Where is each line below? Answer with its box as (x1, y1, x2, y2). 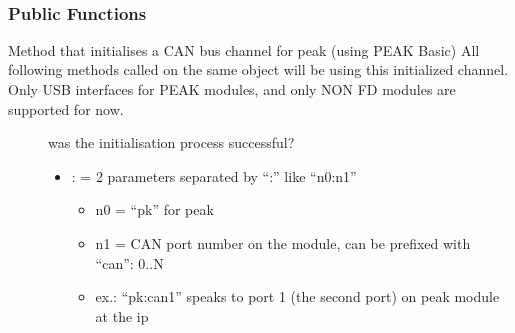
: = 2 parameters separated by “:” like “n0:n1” (71, 165, 357, 186)
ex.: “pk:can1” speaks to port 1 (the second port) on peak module (95, 286, 500, 307)
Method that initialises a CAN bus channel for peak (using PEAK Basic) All (8, 39, 480, 60)
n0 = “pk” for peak (95, 199, 214, 220)
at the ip (95, 305, 149, 326)
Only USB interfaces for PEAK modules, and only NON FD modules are (8, 79, 456, 99)
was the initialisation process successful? (48, 132, 295, 153)
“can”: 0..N (95, 252, 164, 273)
